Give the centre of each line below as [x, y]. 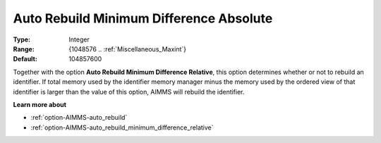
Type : [22, 39]
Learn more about [40, 104]
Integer [79, 39]
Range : [24, 49]
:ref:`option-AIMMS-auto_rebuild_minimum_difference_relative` [122, 128]
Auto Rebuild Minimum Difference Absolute [143, 18]
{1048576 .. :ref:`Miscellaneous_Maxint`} [128, 49]
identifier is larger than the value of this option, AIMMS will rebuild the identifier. [129, 92]
